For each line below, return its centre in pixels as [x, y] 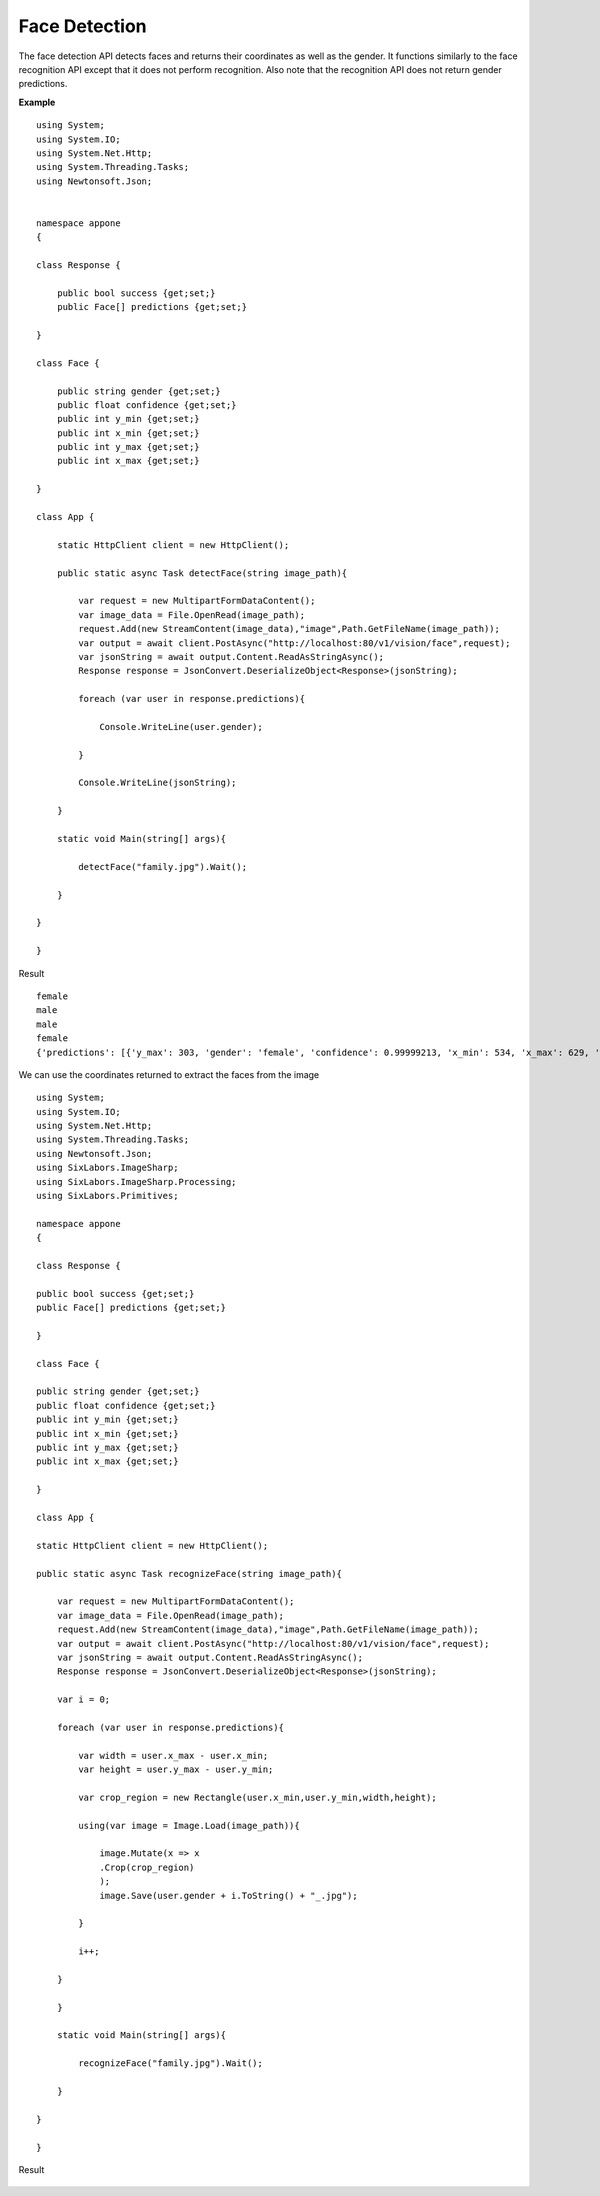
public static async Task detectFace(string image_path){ [202, 573]
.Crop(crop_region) [147, 1867]
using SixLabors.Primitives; [107, 1196]
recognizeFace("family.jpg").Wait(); [171, 2063]
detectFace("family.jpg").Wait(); [163, 866]
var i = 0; [83, 1699]
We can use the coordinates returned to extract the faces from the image [169, 1074]
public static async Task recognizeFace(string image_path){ [189, 1573]
